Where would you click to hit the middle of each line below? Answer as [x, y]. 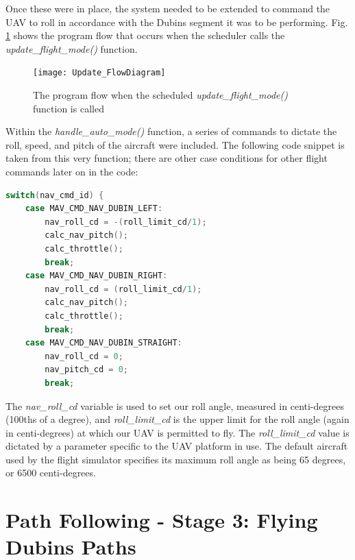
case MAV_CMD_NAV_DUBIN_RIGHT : [96, 276]
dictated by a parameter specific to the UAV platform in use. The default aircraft [177, 446]
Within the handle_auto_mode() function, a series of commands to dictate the [171, 131]
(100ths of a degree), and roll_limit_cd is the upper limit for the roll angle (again [177, 419]
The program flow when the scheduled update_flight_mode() [161, 95]
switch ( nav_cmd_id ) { [55, 195]
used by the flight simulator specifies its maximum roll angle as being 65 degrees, [176, 459]
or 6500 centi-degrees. [51, 473]
